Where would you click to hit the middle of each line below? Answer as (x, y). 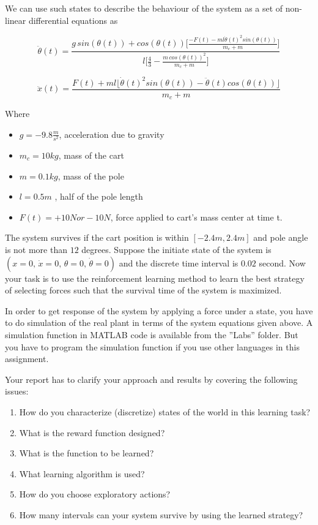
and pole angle (281, 237)
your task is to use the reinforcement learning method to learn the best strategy (155, 278)
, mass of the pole (91, 176)
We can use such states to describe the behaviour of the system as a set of (144, 8)
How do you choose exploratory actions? (95, 494)
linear (16, 20)
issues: (17, 391)
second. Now (282, 262)
